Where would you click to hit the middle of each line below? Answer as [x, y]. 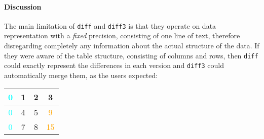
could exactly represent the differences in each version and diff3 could [114, 65]
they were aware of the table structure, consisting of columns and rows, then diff [131, 55]
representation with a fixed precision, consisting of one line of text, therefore [122, 36]
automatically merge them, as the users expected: [81, 75]
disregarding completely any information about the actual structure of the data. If [132, 46]
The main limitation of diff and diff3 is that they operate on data [110, 25]
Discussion [23, 6]
